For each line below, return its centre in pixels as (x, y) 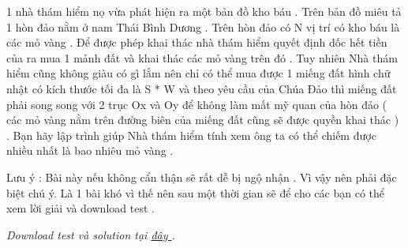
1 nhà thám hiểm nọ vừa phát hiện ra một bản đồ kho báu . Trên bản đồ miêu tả (204, 11)
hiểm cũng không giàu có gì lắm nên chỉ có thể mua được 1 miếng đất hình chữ (198, 73)
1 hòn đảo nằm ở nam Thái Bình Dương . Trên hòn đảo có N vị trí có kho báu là (203, 26)
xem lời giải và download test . (80, 208)
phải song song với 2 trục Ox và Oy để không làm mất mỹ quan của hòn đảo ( (197, 104)
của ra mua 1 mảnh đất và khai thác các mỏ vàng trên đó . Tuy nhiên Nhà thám (202, 57)
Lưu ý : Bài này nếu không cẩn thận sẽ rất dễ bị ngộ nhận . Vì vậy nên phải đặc (202, 177)
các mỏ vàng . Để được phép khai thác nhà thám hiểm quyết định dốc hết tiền (197, 42)
